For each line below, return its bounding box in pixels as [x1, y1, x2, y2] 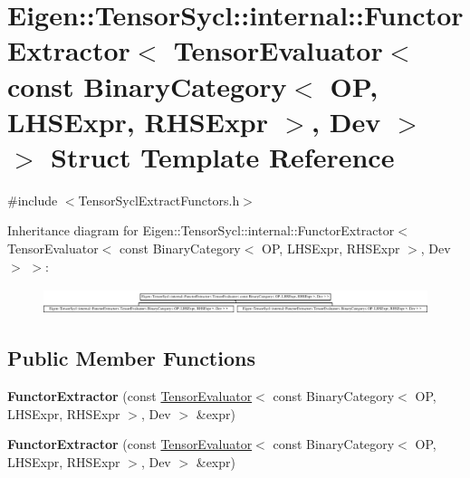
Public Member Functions [7, 344, 255, 372]
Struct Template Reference [51, 138, 395, 175]
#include [7, 190, 58, 209]
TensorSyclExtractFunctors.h [78, 190, 240, 209]
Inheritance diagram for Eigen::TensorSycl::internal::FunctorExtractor [7, 221, 395, 240]
